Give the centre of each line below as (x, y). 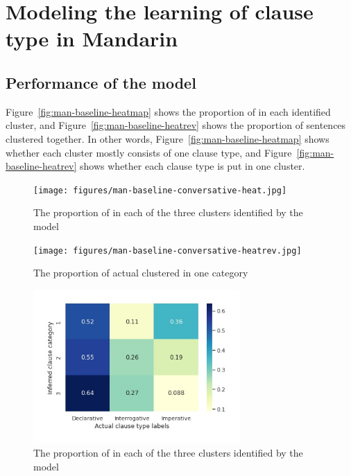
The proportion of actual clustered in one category (141, 273)
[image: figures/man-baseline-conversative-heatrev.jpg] (168, 250)
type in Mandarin (92, 38)
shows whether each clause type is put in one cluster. (192, 166)
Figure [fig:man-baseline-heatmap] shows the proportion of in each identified (168, 111)
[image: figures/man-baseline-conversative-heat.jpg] (160, 190)
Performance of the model (101, 82)
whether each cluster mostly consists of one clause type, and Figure (149, 152)
